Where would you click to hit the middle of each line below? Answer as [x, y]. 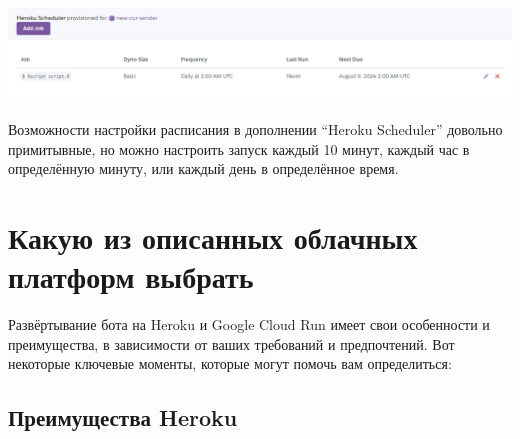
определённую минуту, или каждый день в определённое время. [203, 168]
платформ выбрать [131, 276]
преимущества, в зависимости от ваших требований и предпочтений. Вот [231, 343]
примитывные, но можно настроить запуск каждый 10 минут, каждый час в [239, 148]
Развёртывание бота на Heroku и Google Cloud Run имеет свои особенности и [249, 324]
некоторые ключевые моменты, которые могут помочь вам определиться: [230, 363]
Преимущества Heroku [123, 417]
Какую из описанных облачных [213, 237]
